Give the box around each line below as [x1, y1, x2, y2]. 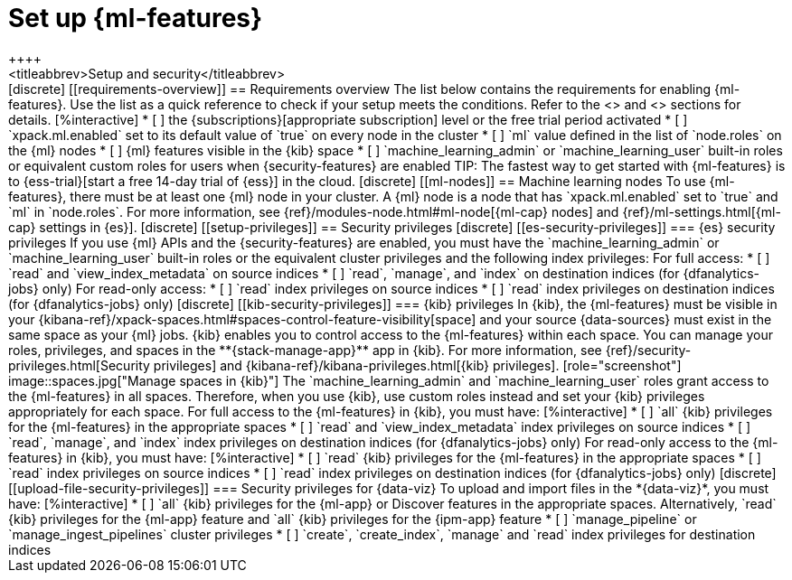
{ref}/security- [605, 341, 692, 358]
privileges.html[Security [8, 357, 150, 373]
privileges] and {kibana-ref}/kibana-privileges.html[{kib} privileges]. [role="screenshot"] [153, 357, 682, 373]
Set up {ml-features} [8, 3, 263, 33]
